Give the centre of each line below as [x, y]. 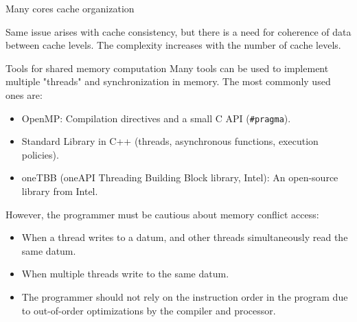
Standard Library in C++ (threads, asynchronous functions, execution [170, 141]
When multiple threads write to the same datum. [125, 274]
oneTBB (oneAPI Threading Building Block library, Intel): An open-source [180, 177]
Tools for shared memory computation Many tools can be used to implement [167, 68]
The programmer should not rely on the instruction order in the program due [185, 296]
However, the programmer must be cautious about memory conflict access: [162, 214]
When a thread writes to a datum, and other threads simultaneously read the [185, 237]
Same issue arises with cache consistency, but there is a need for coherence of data [178, 31]
